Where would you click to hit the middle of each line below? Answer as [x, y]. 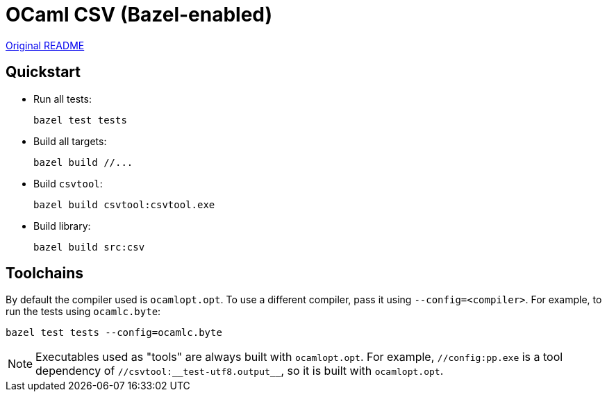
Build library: [62, 226]
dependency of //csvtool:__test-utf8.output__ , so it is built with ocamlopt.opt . [240, 371]
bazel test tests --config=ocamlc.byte [114, 333]
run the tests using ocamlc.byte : [83, 312]
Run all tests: [63, 99]
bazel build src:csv [89, 247]
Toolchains [44, 273]
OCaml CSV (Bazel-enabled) [139, 15]
